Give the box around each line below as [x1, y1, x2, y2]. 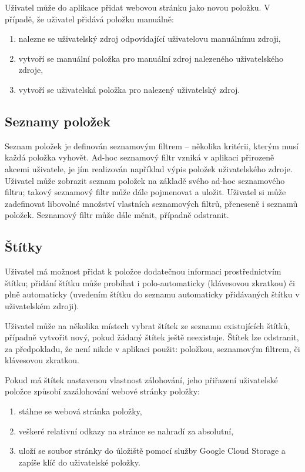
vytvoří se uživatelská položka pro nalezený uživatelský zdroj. [18, 83, 240, 95]
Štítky [5, 237, 43, 256]
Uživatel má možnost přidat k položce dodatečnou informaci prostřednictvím [5, 265, 281, 277]
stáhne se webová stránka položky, [18, 405, 142, 417]
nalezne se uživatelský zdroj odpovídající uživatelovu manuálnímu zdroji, [18, 32, 281, 45]
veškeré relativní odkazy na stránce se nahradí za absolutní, [18, 424, 234, 437]
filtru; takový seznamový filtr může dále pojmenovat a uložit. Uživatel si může [5, 186, 286, 198]
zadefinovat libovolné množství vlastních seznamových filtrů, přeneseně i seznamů [5, 197, 298, 209]
